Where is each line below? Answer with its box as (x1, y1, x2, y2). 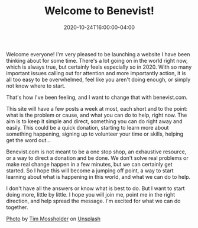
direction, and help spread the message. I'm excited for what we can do (6, 197, 181, 204)
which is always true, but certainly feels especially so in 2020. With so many (6, 63, 192, 70)
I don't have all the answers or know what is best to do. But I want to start (6, 185, 185, 192)
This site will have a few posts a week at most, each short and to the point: (6, 105, 188, 112)
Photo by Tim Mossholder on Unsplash (6, 215, 101, 222)
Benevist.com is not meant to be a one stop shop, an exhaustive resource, (6, 148, 187, 155)
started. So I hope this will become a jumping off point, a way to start (6, 167, 174, 174)
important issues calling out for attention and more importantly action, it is (6, 69, 186, 76)
